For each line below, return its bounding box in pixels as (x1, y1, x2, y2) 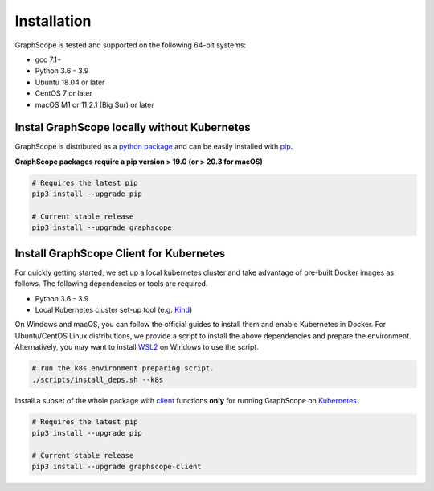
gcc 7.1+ (35, 55, 62, 64)
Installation (14, 12, 92, 30)
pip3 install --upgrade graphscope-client (31, 462, 202, 472)
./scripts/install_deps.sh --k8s (31, 374, 164, 384)
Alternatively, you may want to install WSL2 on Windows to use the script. (14, 342, 259, 352)
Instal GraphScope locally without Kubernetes (14, 121, 251, 134)
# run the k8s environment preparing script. (31, 364, 215, 373)
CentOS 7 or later (35, 88, 92, 98)
